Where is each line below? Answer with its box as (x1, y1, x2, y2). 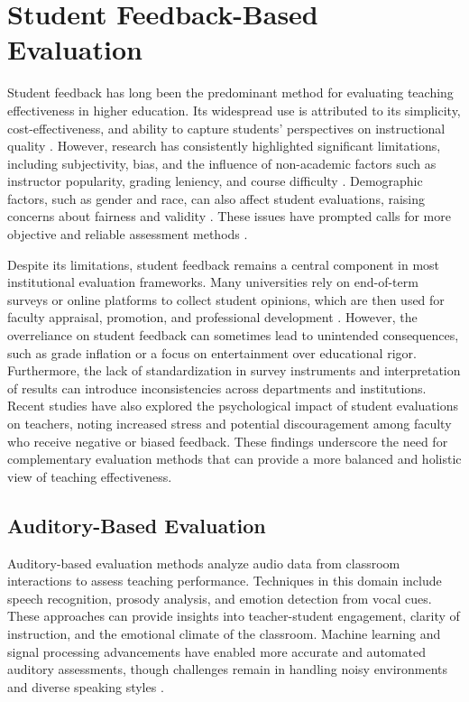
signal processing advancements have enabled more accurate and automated (7, 642, 426, 660)
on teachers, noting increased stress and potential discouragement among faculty (7, 414, 452, 432)
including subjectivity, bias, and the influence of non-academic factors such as (7, 153, 437, 172)
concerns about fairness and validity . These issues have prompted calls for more (7, 207, 451, 226)
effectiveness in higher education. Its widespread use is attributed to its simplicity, (7, 100, 461, 119)
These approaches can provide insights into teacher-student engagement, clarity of (7, 606, 460, 625)
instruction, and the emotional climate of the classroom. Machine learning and (7, 623, 441, 642)
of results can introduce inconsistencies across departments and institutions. (7, 378, 427, 397)
